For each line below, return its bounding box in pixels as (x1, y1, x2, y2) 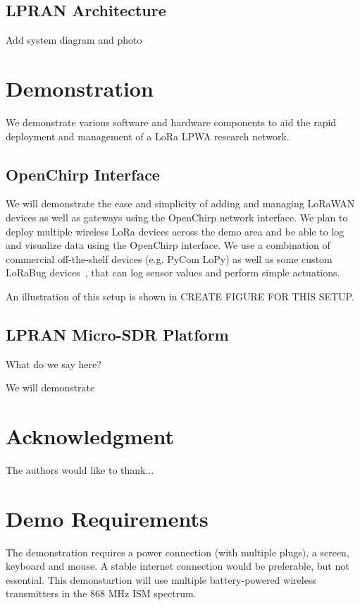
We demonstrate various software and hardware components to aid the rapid (6, 114, 337, 129)
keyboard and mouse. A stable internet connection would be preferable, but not (6, 558, 349, 573)
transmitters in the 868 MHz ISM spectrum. (6, 586, 197, 601)
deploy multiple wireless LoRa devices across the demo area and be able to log (6, 224, 345, 238)
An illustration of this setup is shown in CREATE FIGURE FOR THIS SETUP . (6, 288, 354, 303)
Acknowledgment (6, 422, 174, 451)
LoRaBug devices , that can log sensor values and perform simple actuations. (6, 265, 340, 280)
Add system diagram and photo (6, 32, 142, 47)
